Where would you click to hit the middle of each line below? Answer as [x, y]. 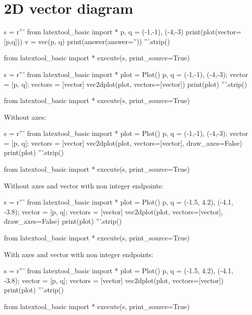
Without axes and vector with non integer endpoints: [84, 185]
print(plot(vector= [214, 32]
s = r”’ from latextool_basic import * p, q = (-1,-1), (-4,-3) [94, 32]
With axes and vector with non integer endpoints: [79, 254]
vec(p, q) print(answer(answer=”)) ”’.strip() [104, 41]
